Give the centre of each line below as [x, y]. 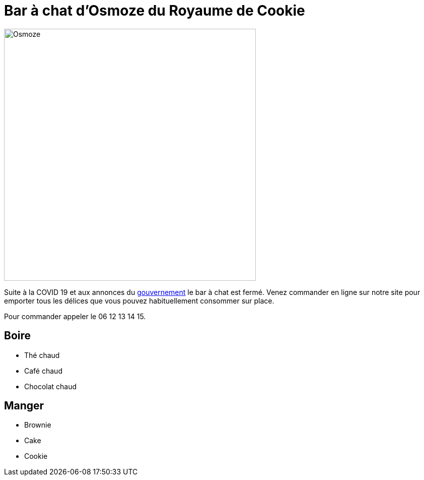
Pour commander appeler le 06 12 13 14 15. [75, 316]
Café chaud [43, 371]
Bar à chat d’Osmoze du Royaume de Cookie [155, 11]
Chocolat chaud [51, 386]
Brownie [38, 425]
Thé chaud [42, 355]
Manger [24, 406]
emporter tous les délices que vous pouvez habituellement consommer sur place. [139, 301]
